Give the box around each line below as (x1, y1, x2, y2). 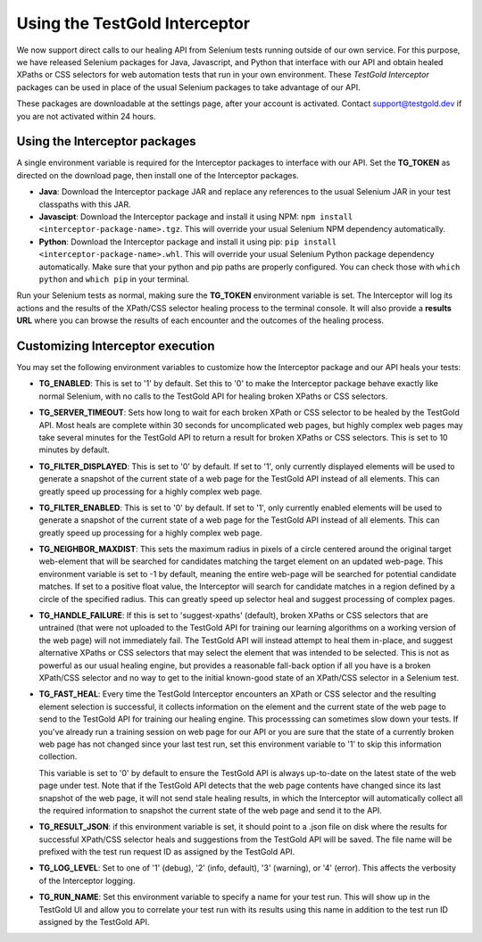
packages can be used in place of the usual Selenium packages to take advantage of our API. (16, 81, 361, 93)
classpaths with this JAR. (38, 199, 131, 210)
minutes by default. (38, 444, 111, 455)
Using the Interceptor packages (16, 134, 196, 149)
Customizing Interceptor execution (16, 338, 215, 353)
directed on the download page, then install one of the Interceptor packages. (16, 169, 299, 180)
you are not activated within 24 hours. (16, 111, 156, 121)
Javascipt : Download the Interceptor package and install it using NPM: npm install (38, 211, 353, 222)
